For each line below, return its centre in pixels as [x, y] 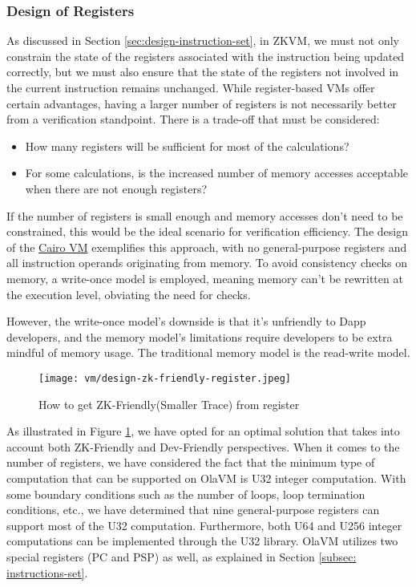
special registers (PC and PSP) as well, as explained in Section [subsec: [182, 556]
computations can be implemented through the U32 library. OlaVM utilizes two [202, 541]
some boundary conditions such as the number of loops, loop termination [186, 494]
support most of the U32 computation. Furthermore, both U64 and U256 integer [204, 525]
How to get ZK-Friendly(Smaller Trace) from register [169, 404]
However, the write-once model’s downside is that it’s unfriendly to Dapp [186, 321]
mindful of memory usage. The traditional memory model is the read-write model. [208, 352]
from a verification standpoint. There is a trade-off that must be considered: [193, 119]
